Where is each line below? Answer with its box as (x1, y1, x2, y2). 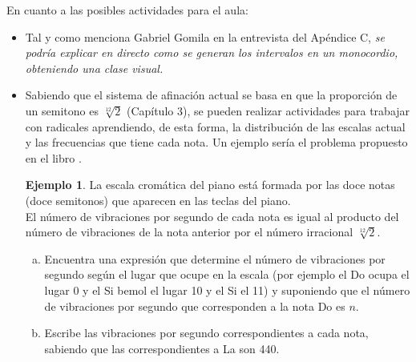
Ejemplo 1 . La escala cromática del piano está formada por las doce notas (25, 176, 395, 193)
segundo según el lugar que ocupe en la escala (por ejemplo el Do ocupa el (44, 266, 410, 283)
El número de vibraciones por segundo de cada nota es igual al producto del (25, 207, 399, 224)
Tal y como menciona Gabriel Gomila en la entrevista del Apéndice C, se (25, 28, 385, 45)
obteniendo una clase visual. (25, 59, 164, 76)
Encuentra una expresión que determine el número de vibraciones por (44, 250, 386, 267)
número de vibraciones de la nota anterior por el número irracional (25, 223, 353, 240)
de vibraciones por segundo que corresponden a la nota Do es (44, 297, 345, 314)
